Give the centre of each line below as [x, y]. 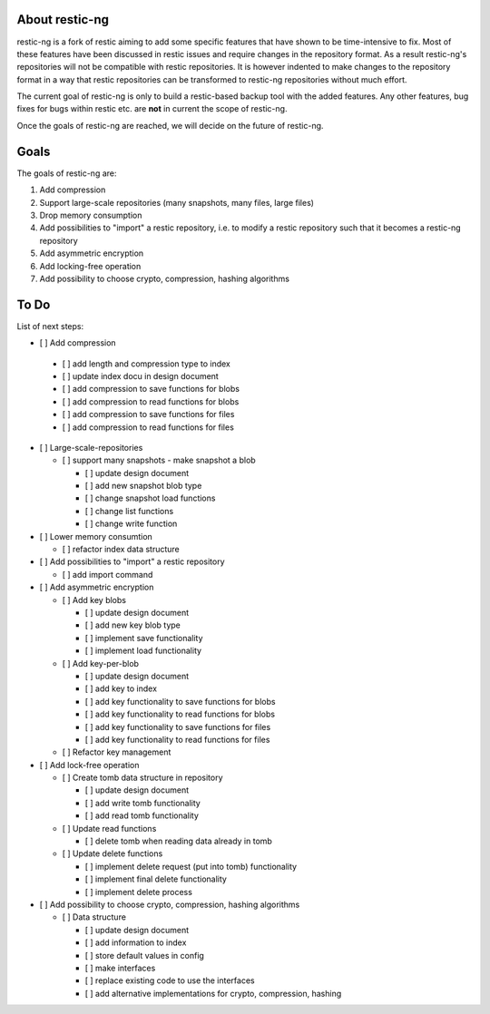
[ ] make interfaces [120, 968]
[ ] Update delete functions [113, 853]
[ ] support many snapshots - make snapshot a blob [159, 460]
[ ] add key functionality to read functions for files [177, 739]
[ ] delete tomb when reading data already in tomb [178, 841]
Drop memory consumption [91, 215]
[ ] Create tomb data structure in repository [142, 778]
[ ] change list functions [129, 511]
